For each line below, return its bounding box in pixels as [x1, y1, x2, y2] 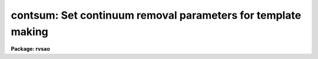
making [11, 25, 48, 38]
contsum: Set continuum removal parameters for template [11, 9, 302, 22]
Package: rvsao [11, 46, 50, 53]
